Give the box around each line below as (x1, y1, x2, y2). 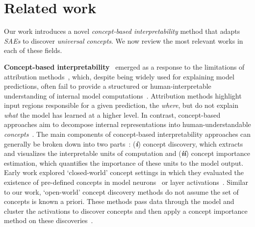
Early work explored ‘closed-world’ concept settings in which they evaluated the (4, 167, 244, 177)
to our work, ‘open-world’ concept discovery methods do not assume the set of (4, 186, 239, 197)
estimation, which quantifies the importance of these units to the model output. (4, 157, 244, 168)
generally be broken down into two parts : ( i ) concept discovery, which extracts (4, 138, 243, 149)
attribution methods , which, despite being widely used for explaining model (4, 71, 234, 81)
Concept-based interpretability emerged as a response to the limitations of (4, 61, 245, 72)
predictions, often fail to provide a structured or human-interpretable (4, 81, 211, 91)
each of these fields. (4, 45, 62, 55)
